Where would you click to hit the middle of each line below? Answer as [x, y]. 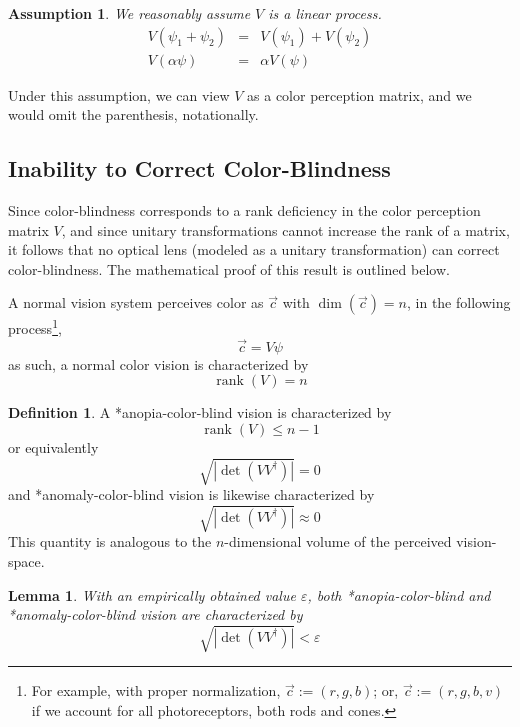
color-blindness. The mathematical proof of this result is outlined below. [229, 268]
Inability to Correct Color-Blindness [199, 168]
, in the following [458, 302]
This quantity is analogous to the [110, 541]
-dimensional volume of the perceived [338, 541]
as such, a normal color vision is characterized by [158, 363]
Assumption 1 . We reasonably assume [129, 13]
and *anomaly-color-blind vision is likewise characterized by [191, 494]
